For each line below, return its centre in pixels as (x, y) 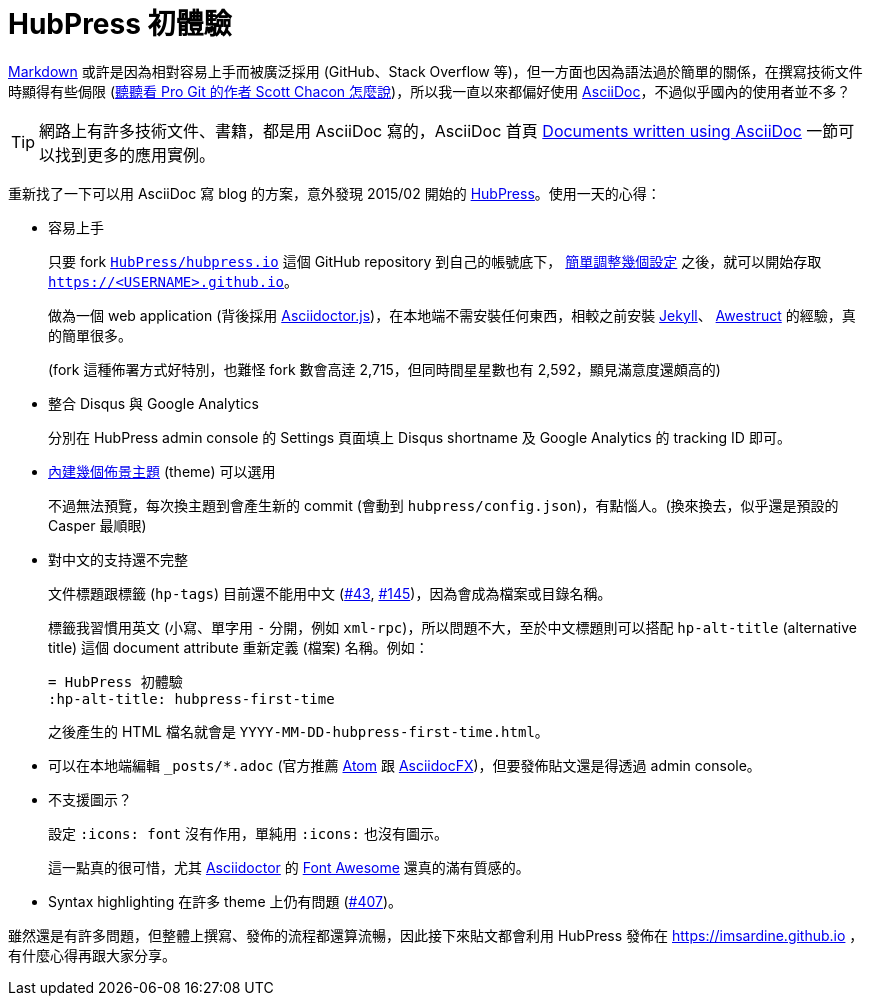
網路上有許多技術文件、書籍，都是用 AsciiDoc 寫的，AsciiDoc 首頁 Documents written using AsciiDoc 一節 (439, 130)
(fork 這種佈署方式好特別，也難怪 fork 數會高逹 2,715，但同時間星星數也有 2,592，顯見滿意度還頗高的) (384, 369)
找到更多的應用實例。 (135, 154)
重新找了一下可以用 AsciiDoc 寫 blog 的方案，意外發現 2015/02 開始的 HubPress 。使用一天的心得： (334, 193)
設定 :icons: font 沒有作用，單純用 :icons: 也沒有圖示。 (248, 833)
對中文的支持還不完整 (118, 559)
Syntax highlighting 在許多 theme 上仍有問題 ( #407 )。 (225, 901)
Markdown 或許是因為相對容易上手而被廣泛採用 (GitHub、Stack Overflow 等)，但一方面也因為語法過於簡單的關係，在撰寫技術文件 (435, 71)
